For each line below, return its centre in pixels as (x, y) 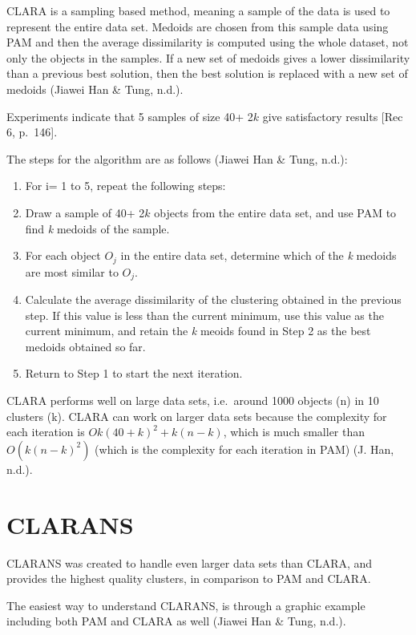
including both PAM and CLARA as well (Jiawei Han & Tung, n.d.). (176, 621)
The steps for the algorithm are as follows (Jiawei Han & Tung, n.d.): (177, 158)
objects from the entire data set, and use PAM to (275, 212)
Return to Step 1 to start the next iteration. (134, 373)
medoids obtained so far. (85, 346)
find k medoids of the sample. (97, 228)
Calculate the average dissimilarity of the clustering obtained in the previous (213, 299)
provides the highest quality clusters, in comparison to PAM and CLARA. (189, 578)
